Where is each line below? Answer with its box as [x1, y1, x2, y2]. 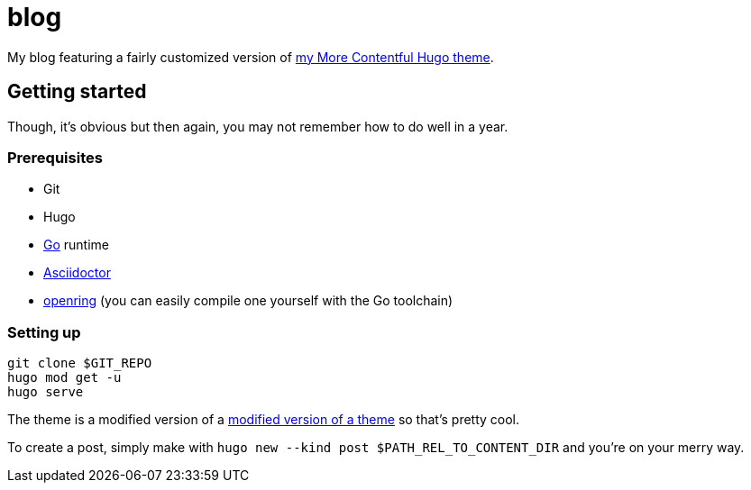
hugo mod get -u [7, 370, 122, 386]
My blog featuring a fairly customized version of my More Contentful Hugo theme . [7, 49, 494, 65]
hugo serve [7, 385, 84, 400]
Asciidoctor [43, 265, 111, 281]
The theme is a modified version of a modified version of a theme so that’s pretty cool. [7, 412, 520, 428]
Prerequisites [7, 148, 103, 167]
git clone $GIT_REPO [7, 356, 152, 371]
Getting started [7, 80, 147, 104]
